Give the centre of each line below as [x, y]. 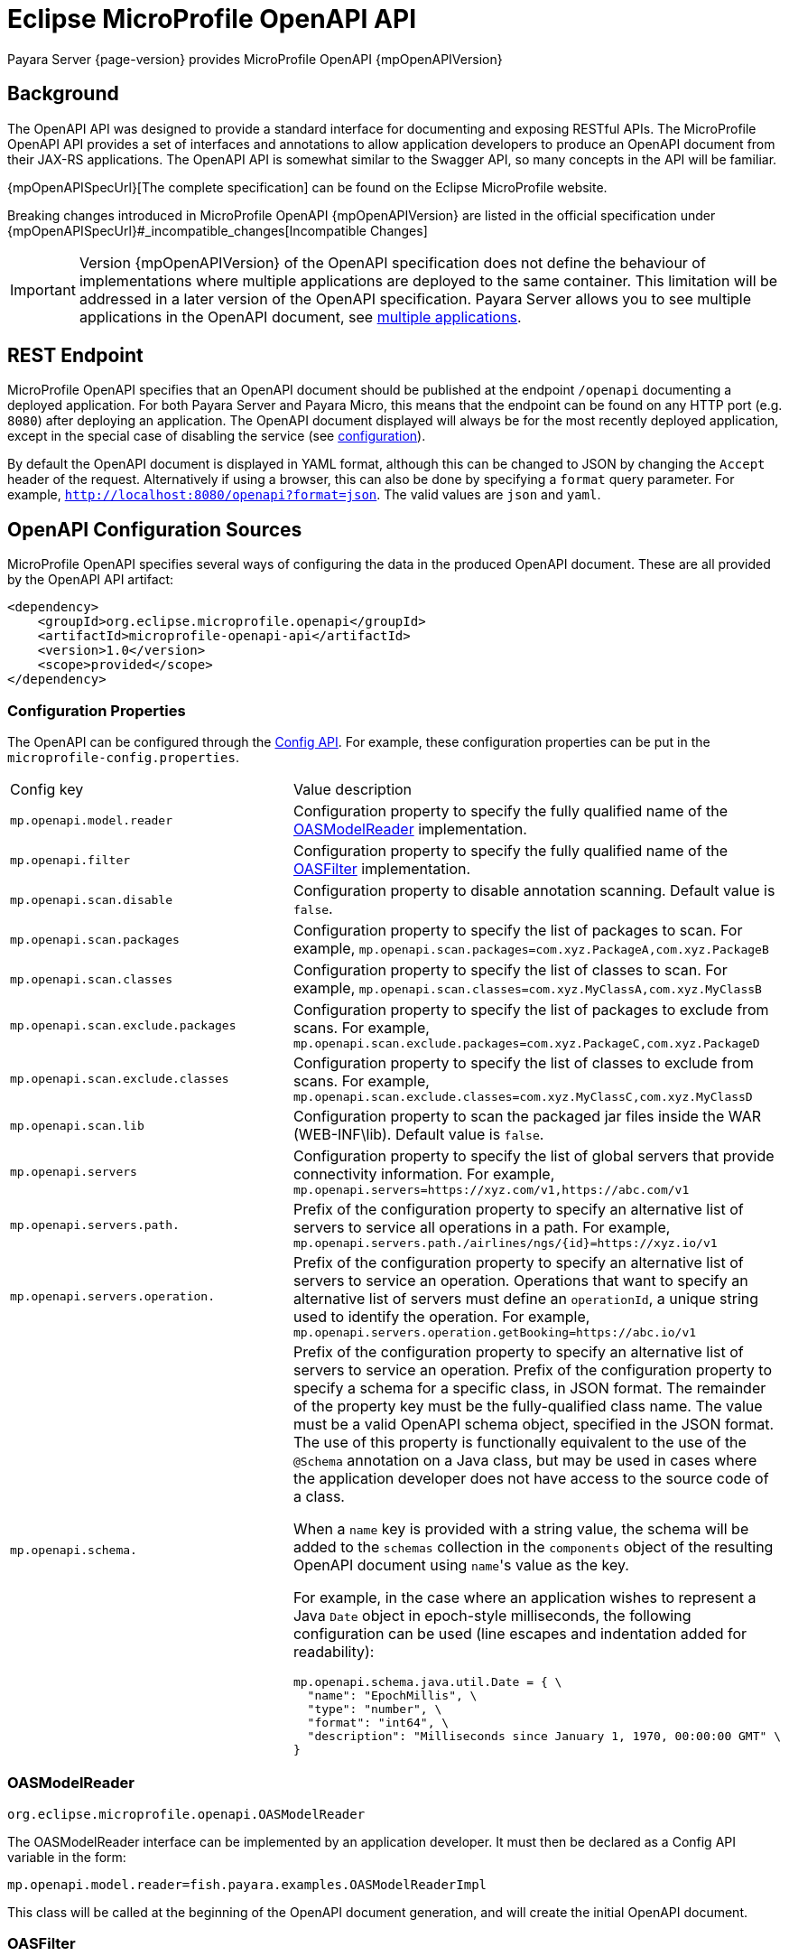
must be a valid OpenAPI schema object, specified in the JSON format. [534, 1425]
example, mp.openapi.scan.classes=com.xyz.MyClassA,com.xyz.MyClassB [527, 988]
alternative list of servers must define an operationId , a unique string [526, 1299]
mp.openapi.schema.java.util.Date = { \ [427, 1682]
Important [43, 289]
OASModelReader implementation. [410, 829]
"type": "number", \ [375, 1709]
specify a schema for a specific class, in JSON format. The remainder [529, 1388]
